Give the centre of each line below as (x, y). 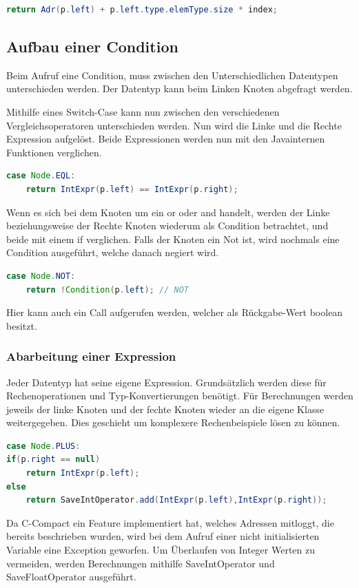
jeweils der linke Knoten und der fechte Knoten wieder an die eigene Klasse (165, 409)
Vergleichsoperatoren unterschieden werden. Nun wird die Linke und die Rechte (174, 125)
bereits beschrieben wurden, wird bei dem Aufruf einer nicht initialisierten (163, 536)
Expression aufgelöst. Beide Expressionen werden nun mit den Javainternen (166, 139)
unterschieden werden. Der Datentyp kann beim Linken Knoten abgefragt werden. (179, 88)
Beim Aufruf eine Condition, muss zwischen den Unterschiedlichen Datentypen (172, 75)
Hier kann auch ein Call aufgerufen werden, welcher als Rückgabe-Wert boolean (175, 312)
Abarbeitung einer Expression (91, 356)
